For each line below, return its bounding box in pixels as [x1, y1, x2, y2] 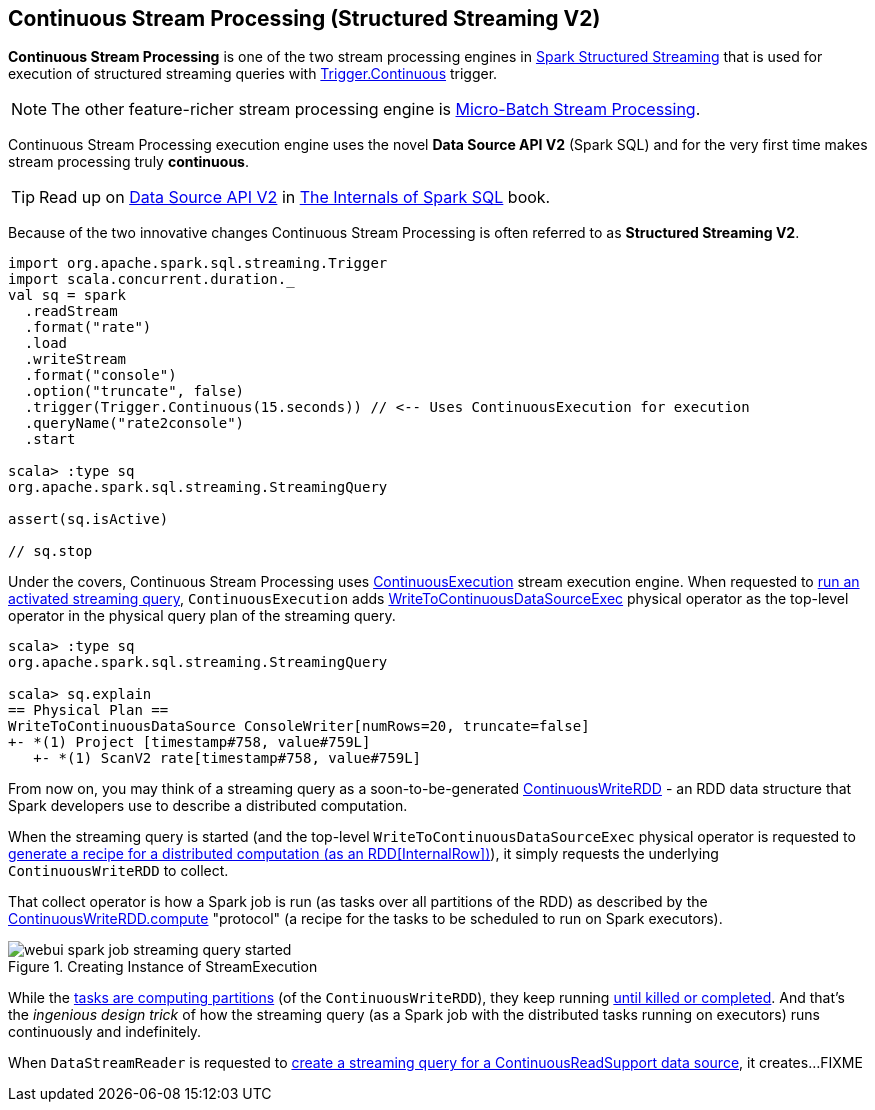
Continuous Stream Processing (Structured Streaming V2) [8, 6, 601, 31]
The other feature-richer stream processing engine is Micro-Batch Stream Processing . [51, 99, 701, 120]
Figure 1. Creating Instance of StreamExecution [8, 958, 318, 976]
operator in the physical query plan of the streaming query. [8, 607, 396, 625]
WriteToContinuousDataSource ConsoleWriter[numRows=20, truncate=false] [8, 718, 590, 735]
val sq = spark [8, 287, 127, 304]
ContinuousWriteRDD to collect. [8, 862, 229, 880]
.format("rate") [24, 319, 152, 336]
